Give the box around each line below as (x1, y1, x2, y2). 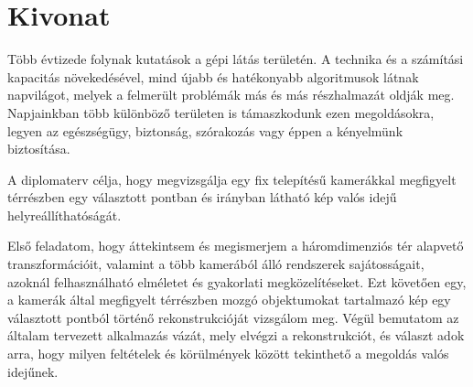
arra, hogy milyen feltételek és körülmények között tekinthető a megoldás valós (7, 344, 449, 363)
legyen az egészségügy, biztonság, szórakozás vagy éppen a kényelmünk (7, 121, 403, 140)
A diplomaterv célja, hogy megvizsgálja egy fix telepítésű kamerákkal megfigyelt (7, 169, 457, 188)
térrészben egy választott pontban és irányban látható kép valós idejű (7, 188, 397, 207)
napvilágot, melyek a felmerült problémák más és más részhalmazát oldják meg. (7, 85, 455, 104)
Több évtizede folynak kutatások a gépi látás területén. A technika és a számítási (7, 49, 464, 69)
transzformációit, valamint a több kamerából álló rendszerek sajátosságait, (7, 254, 425, 274)
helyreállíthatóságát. (7, 205, 122, 224)
